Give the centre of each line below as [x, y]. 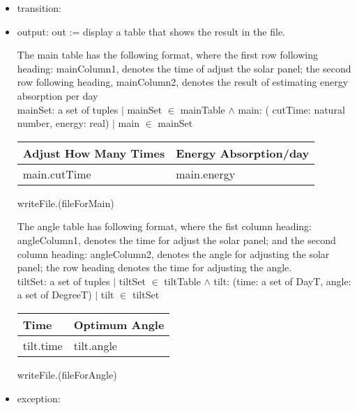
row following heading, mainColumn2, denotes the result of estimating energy [183, 82]
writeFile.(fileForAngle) [67, 374]
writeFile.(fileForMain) [66, 203]
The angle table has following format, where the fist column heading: [164, 226]
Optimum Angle [119, 324]
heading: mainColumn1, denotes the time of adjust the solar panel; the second [184, 68]
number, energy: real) [63, 123]
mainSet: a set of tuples [68, 109]
